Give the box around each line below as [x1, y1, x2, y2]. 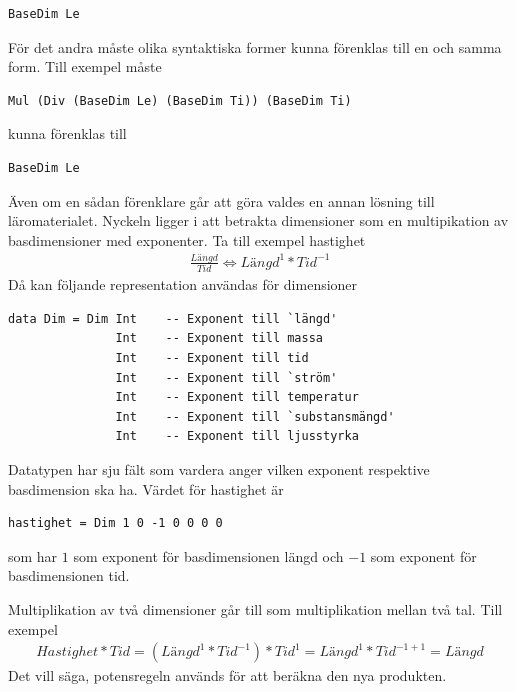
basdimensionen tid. [8, 565, 130, 586]
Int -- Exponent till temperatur [115, 390, 359, 405]
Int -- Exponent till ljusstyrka [115, 429, 359, 444]
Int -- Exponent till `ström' [115, 370, 338, 385]
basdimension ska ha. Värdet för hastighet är [8, 478, 284, 499]
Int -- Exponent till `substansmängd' [115, 409, 395, 424]
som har [8, 545, 58, 566]
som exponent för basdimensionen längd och [73, 545, 344, 566]
